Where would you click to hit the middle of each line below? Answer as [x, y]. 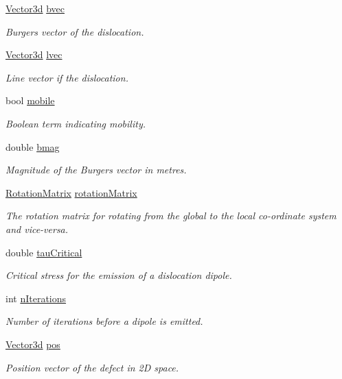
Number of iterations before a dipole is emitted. [104, 321]
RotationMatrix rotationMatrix [71, 192]
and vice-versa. [37, 229]
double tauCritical [44, 252]
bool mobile [30, 100]
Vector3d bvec [35, 8]
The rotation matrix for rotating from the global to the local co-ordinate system [171, 216]
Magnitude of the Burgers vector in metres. [96, 170]
